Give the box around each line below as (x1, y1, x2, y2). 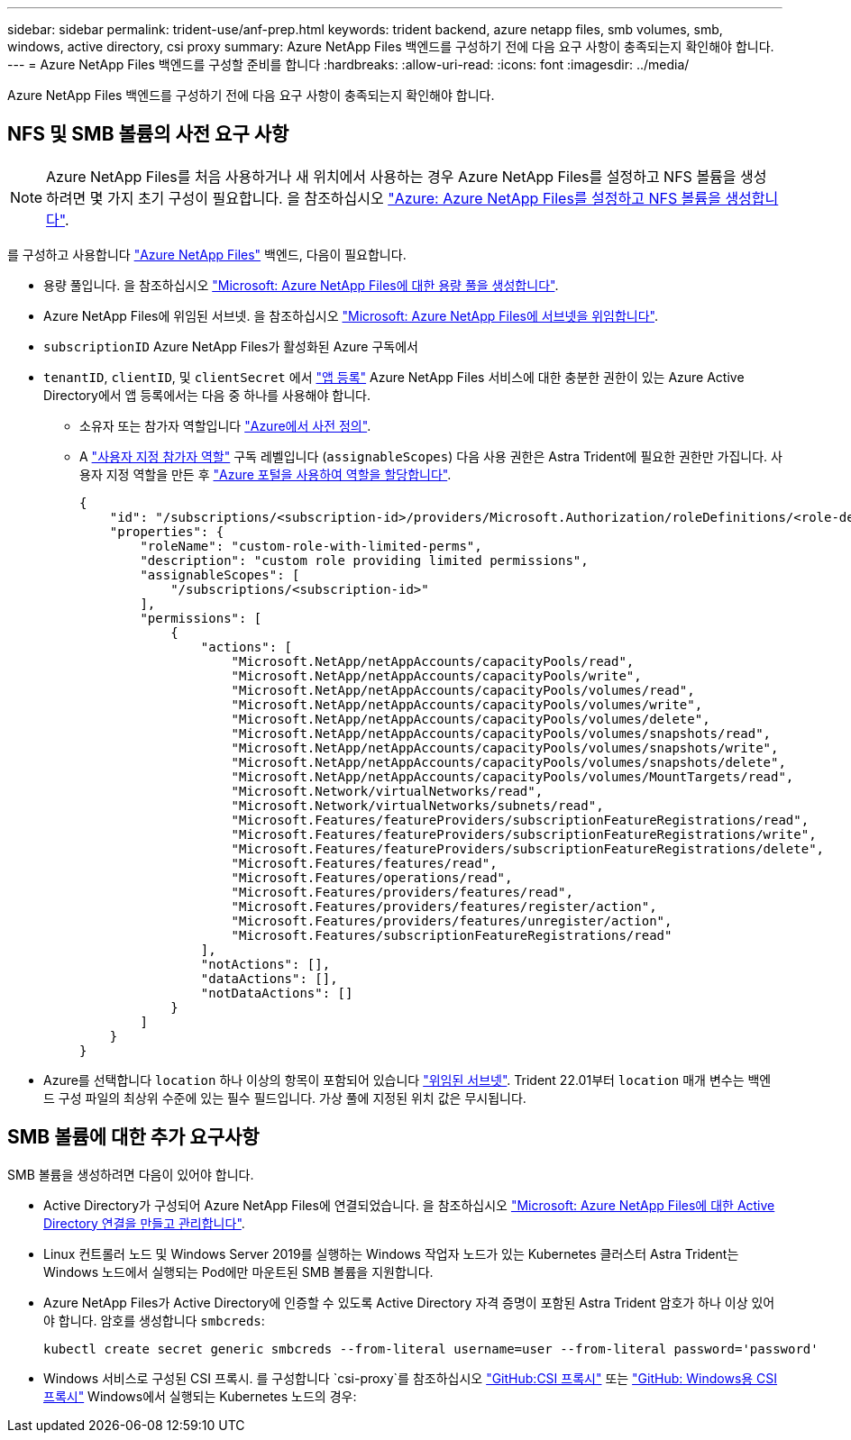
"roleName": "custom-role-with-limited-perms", (140, 538, 482, 553)
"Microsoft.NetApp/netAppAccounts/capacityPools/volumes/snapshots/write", (231, 740, 779, 755)
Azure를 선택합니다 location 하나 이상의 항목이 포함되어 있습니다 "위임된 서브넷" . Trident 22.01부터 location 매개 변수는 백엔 (43, 1071, 772, 1088)
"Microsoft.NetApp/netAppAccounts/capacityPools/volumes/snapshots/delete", (231, 754, 786, 770)
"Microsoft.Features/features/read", (231, 855, 498, 870)
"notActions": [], (200, 956, 331, 971)
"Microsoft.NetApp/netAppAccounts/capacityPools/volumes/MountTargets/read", (231, 769, 794, 784)
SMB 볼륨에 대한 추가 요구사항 (7, 1126, 260, 1149)
